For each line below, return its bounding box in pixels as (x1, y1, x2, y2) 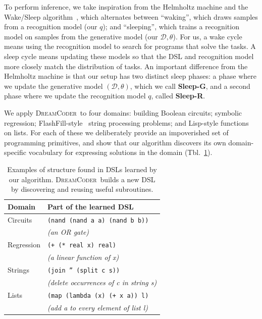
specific (4, 147, 27, 157)
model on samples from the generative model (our (4, 31, 158, 41)
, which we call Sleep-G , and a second (130, 80, 250, 91)
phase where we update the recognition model (4, 90, 146, 101)
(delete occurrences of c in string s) (47, 277, 157, 287)
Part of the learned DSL (47, 201, 134, 211)
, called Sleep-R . (151, 90, 205, 101)
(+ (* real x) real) (47, 242, 116, 249)
